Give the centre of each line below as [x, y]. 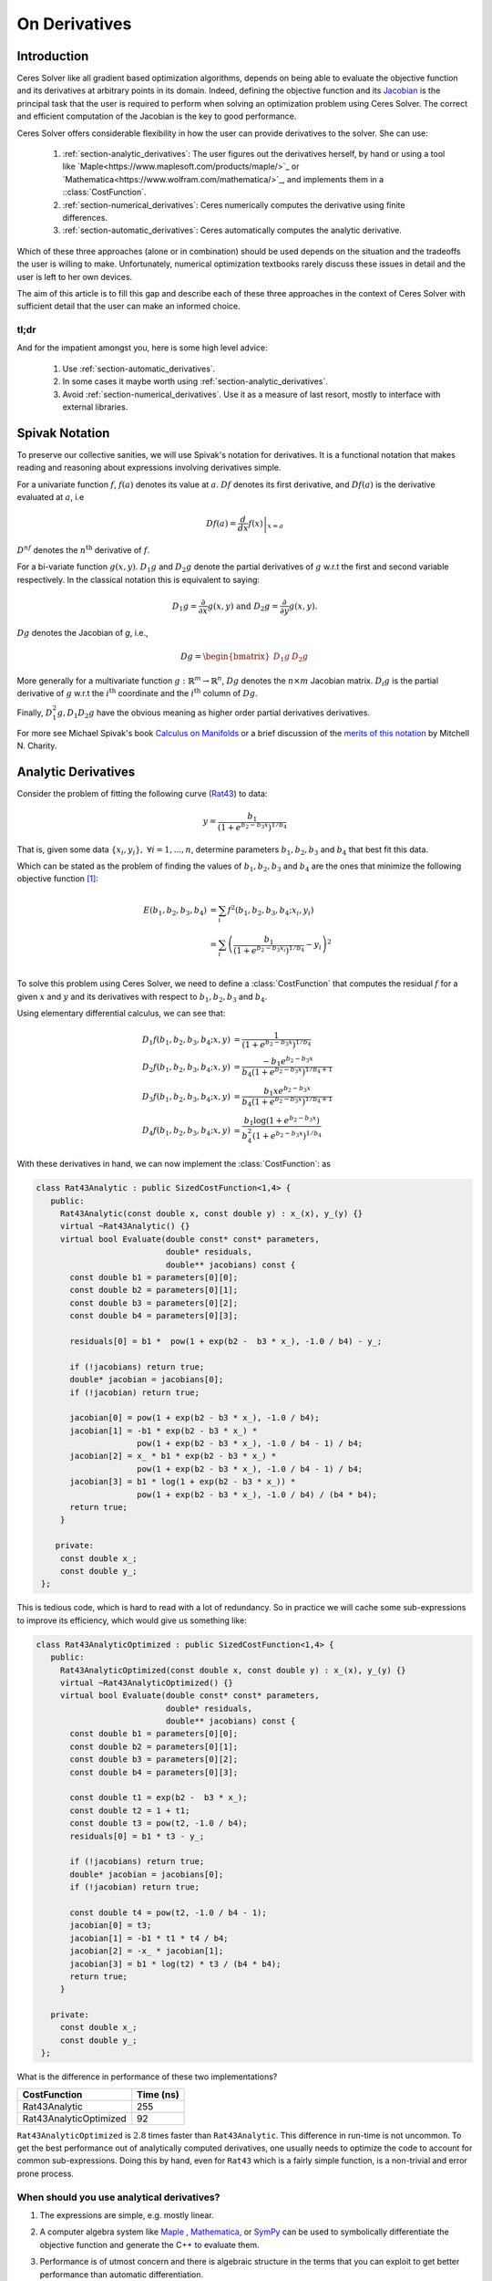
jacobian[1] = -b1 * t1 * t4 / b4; [149, 1938]
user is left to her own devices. [75, 276]
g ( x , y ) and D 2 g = [243, 607]
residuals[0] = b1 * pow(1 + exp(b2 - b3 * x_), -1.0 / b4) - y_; [226, 1341]
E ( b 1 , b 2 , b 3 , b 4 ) [175, 911]
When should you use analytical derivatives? [118, 2197]
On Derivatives [74, 24]
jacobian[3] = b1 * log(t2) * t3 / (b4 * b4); [175, 1963]
